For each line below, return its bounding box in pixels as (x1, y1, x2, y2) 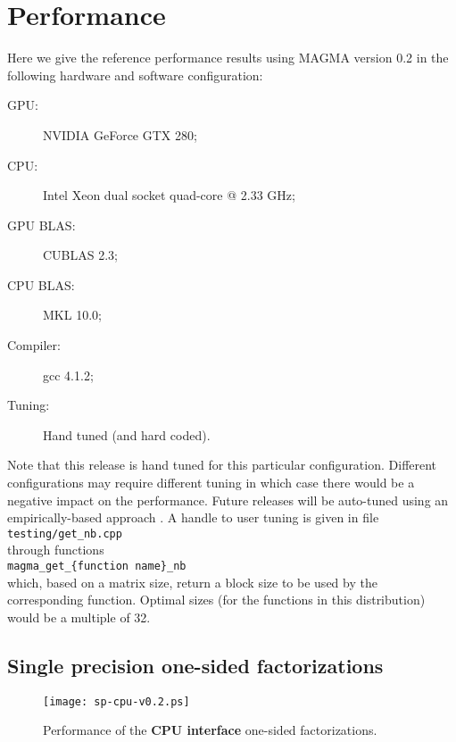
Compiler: (7, 336, 61, 354)
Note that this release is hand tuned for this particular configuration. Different (7, 455, 437, 474)
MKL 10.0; (43, 305, 102, 324)
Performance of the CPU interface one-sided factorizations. (43, 721, 377, 739)
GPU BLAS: (7, 215, 76, 234)
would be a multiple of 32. (7, 607, 151, 626)
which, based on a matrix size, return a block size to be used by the (7, 572, 377, 591)
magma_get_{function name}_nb (7, 560, 187, 573)
